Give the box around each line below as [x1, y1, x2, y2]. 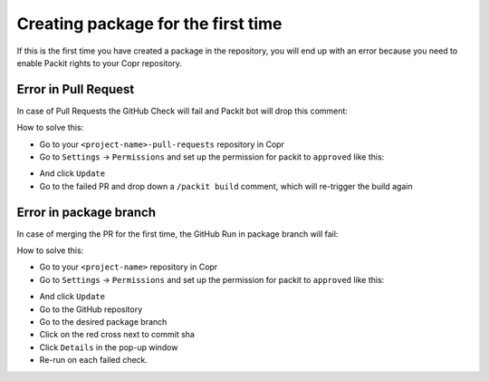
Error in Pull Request [16, 82, 135, 97]
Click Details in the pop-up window [39, 341, 178, 353]
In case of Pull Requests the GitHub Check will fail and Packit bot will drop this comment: [16, 105, 349, 116]
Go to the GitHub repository [39, 304, 143, 315]
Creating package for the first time [16, 14, 283, 34]
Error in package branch [16, 204, 156, 220]
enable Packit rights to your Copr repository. [16, 57, 183, 68]
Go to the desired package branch [39, 317, 168, 327]
